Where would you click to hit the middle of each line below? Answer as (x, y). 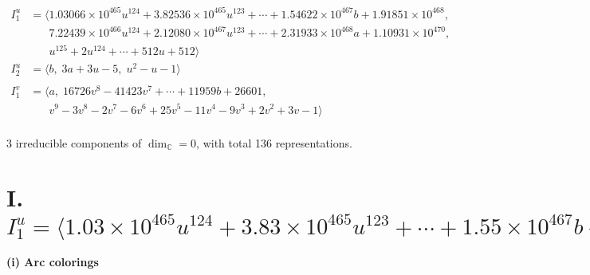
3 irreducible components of (74, 142)
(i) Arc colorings (53, 262)
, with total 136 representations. (274, 142)
